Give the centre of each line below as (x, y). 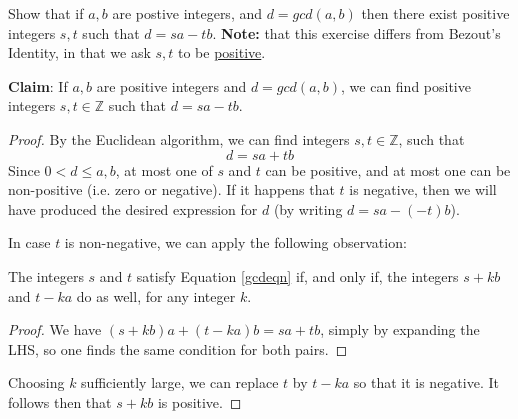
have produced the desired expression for (133, 208)
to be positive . (222, 52)
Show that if (46, 13)
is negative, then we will (423, 189)
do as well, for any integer (156, 295)
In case (29, 242)
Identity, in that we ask (79, 52)
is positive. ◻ (199, 401)
